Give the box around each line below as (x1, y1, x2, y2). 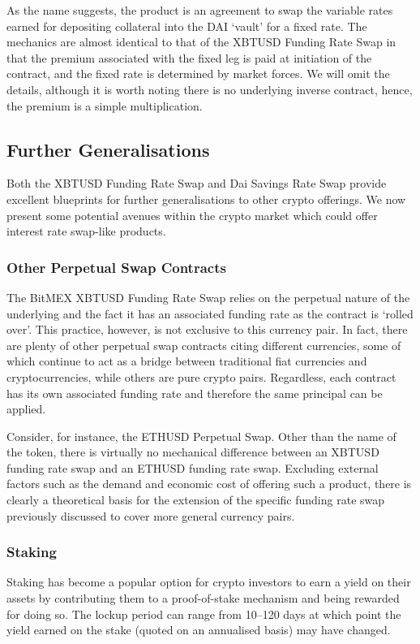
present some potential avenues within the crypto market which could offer (6, 206, 378, 223)
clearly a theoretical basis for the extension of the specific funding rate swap (6, 491, 385, 508)
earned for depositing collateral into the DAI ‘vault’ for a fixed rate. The (6, 17, 367, 34)
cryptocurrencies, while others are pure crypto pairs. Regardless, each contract (6, 368, 396, 385)
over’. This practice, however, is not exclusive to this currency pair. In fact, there (6, 321, 408, 338)
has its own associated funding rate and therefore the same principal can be (6, 384, 383, 401)
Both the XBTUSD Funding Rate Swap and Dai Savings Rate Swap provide (6, 175, 387, 192)
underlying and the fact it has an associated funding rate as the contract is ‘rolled (6, 305, 414, 322)
